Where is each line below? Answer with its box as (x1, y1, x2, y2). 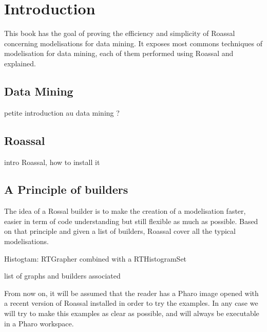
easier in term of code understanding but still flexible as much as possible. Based (4, 215, 258, 226)
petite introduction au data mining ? (4, 107, 120, 118)
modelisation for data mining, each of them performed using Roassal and (4, 48, 234, 59)
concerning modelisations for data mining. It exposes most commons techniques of (4, 38, 263, 48)
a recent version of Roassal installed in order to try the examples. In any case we (4, 298, 258, 308)
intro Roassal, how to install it (4, 156, 100, 167)
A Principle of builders (4, 181, 128, 197)
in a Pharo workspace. (4, 318, 74, 328)
